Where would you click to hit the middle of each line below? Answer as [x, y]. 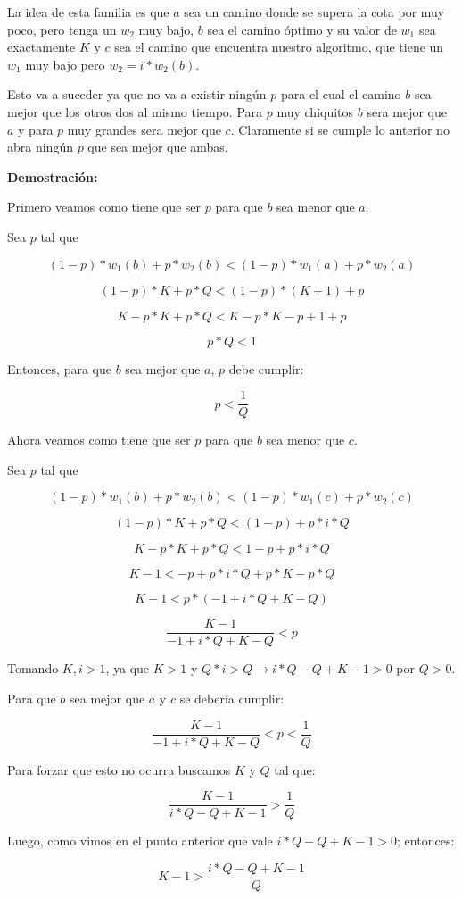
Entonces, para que [59, 368]
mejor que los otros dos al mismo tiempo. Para [135, 111]
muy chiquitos [315, 111]
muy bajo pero [65, 64]
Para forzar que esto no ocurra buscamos [119, 769]
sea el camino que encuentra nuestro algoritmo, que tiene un [279, 47]
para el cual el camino [341, 94]
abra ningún [40, 147]
